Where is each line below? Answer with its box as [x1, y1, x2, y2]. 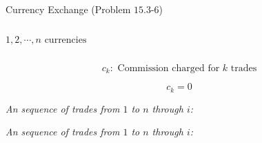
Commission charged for [117, 63, 220, 73]
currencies [44, 35, 87, 45]
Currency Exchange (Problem [6, 2, 131, 16]
